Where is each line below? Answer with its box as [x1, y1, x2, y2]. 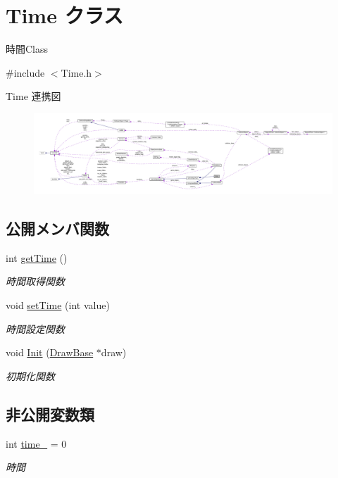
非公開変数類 [6, 403, 94, 424]
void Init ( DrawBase [6, 345, 94, 360]
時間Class [6, 42, 49, 56]
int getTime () [6, 250, 68, 265]
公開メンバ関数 [6, 218, 109, 239]
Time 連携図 [6, 89, 61, 103]
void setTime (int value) [6, 298, 110, 312]
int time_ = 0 [6, 436, 67, 451]
